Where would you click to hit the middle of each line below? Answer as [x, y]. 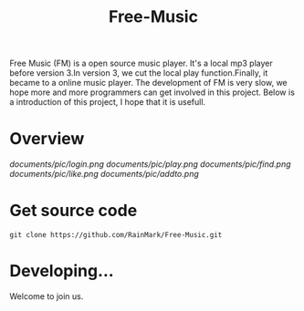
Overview [47, 139]
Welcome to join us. [47, 296]
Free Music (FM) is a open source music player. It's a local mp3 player [141, 63]
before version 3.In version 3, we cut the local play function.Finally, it [139, 73]
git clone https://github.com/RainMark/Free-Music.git [116, 235]
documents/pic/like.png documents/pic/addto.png [104, 174]
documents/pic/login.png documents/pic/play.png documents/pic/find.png [150, 164]
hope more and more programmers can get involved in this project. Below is [152, 92]
